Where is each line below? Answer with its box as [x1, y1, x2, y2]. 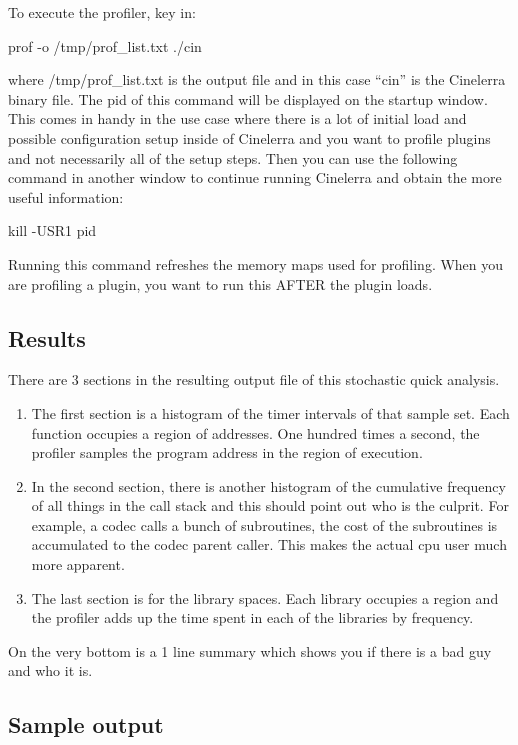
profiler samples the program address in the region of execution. [31, 442, 423, 463]
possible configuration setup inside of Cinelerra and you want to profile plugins [8, 127, 491, 148]
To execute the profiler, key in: [8, 2, 196, 22]
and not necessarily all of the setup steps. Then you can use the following [8, 147, 458, 168]
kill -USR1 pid [8, 220, 97, 241]
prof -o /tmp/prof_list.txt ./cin [8, 35, 202, 56]
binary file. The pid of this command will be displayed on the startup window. [8, 88, 488, 109]
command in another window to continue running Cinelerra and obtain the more [8, 167, 502, 188]
